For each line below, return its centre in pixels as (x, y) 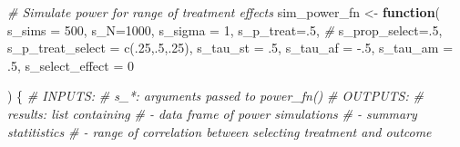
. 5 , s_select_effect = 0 (71, 65)
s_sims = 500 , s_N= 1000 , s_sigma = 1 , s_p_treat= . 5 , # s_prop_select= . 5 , (225, 29)
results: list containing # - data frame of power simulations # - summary (212, 113)
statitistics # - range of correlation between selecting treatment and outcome (220, 131)
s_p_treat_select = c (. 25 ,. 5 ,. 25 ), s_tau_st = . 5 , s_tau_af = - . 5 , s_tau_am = (230, 48)
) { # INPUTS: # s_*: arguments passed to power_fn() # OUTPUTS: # (215, 96)
